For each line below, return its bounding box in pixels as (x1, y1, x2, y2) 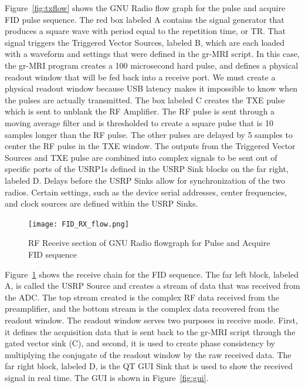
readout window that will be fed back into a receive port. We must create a (5, 70, 276, 83)
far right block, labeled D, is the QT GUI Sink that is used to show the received (5, 360, 293, 372)
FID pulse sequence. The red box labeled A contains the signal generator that (5, 13, 284, 25)
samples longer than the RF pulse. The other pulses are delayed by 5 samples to (5, 128, 293, 140)
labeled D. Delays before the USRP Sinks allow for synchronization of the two (5, 174, 285, 186)
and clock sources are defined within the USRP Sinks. (5, 197, 198, 210)
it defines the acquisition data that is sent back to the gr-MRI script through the (5, 325, 296, 338)
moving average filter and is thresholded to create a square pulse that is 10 (5, 116, 273, 129)
